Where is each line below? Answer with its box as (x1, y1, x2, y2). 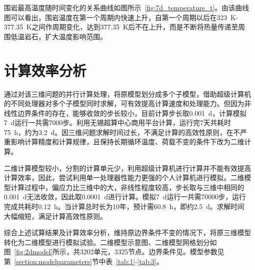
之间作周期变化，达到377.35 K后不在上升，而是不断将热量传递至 (31, 22, 238, 32)
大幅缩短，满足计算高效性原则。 (4, 211, 107, 221)
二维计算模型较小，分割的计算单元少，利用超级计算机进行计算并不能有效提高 (4, 162, 251, 173)
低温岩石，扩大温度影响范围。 (10, 31, 107, 41)
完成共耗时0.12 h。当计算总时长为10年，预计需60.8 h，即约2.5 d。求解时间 (4, 201, 245, 212)
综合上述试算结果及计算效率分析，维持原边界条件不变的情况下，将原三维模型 (4, 227, 251, 238)
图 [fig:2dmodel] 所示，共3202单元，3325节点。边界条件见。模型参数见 (4, 246, 225, 257)
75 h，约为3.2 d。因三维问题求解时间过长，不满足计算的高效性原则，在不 (4, 127, 240, 137)
